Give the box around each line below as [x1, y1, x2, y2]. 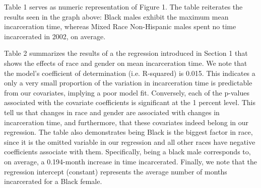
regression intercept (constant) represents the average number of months [4, 166, 227, 176]
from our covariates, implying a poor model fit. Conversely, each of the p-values [4, 87, 249, 98]
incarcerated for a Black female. [4, 176, 102, 186]
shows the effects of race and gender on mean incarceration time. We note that [4, 57, 247, 68]
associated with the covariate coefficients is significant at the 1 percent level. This [4, 97, 256, 108]
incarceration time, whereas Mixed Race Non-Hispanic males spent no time [4, 21, 236, 32]
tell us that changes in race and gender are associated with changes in [4, 107, 220, 117]
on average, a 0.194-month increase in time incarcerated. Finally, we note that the [4, 156, 257, 166]
